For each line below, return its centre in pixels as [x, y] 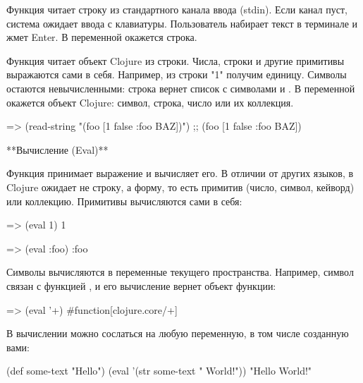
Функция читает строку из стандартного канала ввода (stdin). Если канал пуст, [177, 9]
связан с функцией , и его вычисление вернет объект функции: [141, 285]
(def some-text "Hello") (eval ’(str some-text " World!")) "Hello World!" [159, 371]
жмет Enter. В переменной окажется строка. [102, 37]
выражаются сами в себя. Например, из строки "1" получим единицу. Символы [177, 74]
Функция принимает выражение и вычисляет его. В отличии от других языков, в [180, 173]
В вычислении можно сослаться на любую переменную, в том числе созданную [178, 333]
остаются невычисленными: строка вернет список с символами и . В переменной [181, 88]
